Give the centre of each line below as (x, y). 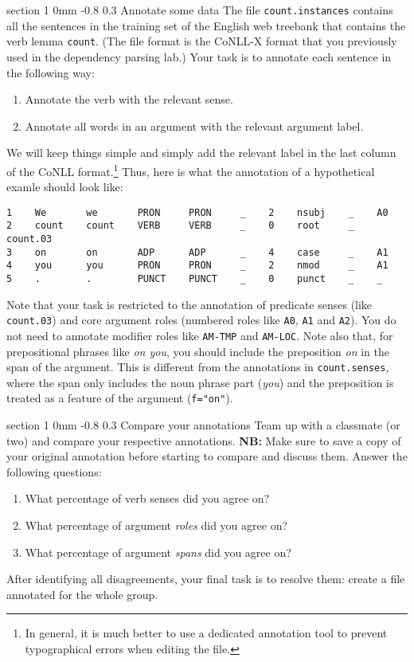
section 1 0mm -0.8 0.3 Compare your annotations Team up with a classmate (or (203, 425)
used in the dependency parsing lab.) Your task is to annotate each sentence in (199, 56)
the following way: (51, 72)
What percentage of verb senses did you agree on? (147, 498)
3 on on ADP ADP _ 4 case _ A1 (197, 252)
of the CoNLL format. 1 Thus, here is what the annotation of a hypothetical (191, 170)
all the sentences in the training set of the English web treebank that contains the (206, 25)
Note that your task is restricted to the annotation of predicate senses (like (189, 304)
